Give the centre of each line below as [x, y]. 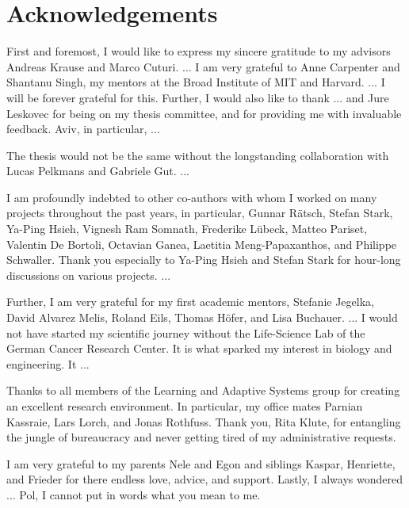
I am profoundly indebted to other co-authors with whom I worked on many [192, 197]
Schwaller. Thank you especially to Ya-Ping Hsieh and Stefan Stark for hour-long [204, 260]
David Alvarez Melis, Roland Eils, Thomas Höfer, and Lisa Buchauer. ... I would [202, 317]
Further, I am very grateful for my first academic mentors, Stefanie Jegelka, [190, 302]
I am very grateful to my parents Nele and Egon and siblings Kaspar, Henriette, [201, 463]
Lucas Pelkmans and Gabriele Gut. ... [98, 171]
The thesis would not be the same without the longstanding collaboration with [198, 155]
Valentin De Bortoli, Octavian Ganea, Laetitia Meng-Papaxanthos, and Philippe [202, 244]
